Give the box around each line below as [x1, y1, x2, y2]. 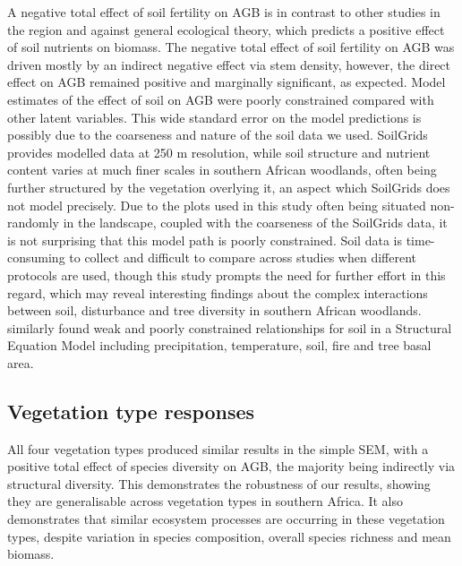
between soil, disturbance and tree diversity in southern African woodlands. [7, 301, 422, 320]
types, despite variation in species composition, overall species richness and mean [7, 527, 451, 545]
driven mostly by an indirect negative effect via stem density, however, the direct [7, 55, 451, 73]
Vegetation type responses [7, 397, 255, 424]
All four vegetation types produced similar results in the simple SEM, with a [7, 439, 429, 458]
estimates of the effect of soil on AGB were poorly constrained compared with [7, 90, 434, 108]
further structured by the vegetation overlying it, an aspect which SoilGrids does [7, 177, 450, 196]
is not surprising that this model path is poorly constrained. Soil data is [7, 230, 402, 249]
